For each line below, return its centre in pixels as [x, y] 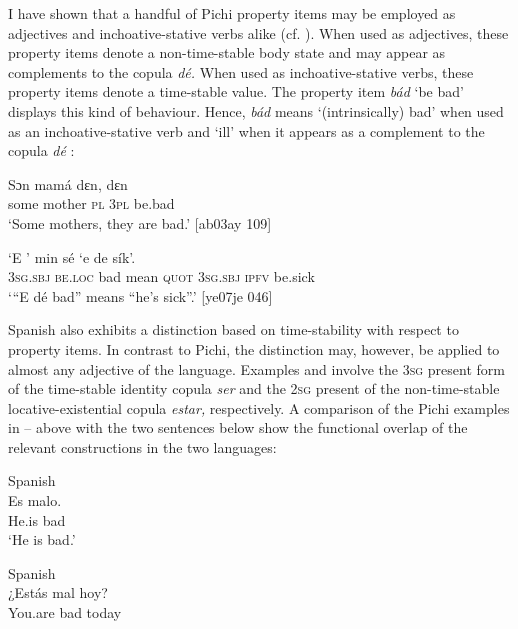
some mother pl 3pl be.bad [91, 203]
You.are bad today [65, 612]
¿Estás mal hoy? [58, 592]
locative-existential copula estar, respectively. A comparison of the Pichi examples [259, 407]
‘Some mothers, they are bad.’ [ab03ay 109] [140, 222]
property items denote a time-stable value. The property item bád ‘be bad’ [236, 91]
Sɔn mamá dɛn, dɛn [68, 183]
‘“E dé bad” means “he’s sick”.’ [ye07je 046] [140, 295]
